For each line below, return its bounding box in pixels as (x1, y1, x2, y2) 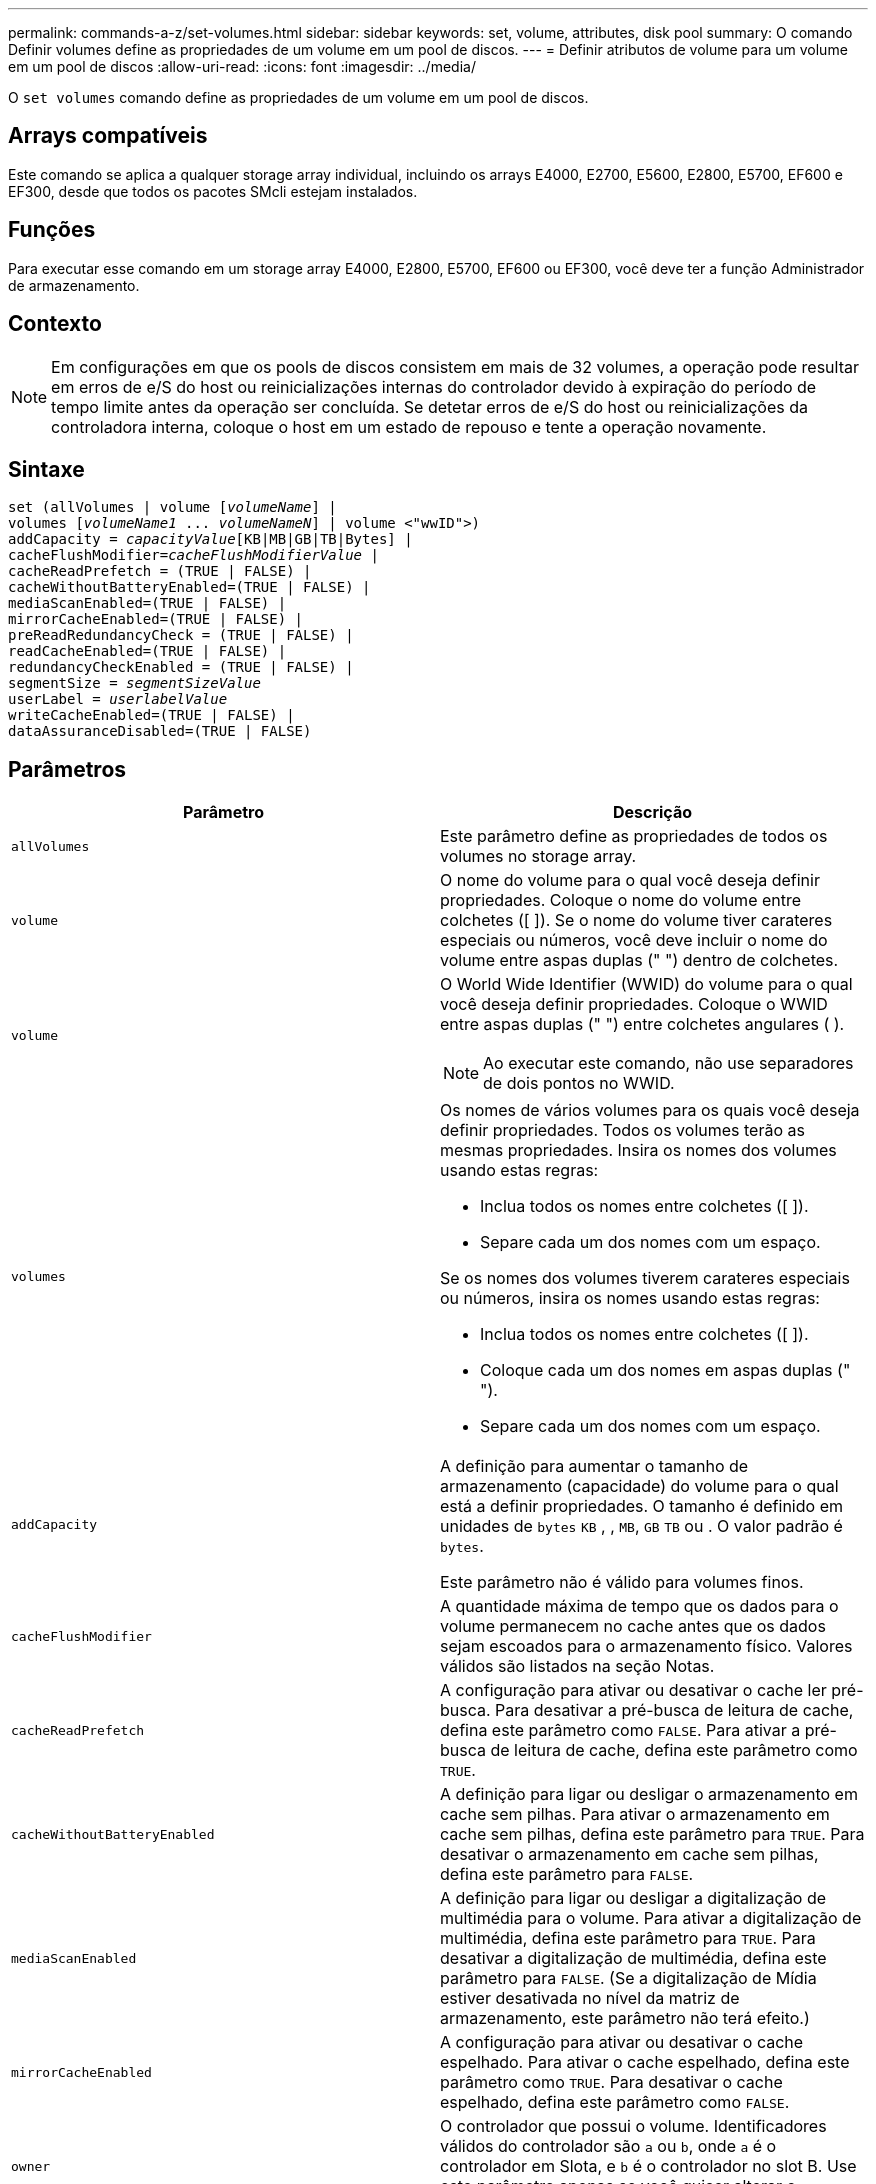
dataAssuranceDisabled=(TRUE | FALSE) (8, 723, 312, 740)
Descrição (612, 802, 693, 823)
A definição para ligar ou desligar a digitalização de (440, 1888, 827, 1909)
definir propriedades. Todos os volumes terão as (440, 1120, 805, 1141)
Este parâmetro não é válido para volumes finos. (440, 1572, 804, 1593)
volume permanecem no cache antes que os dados (440, 1616, 826, 1637)
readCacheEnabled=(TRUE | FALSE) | (8, 643, 287, 660)
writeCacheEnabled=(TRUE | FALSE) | (8, 707, 295, 724)
